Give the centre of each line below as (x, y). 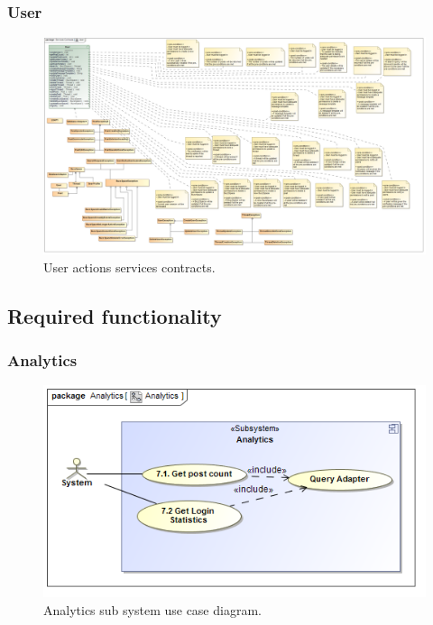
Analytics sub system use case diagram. (152, 609)
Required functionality (115, 315)
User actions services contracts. (129, 267)
